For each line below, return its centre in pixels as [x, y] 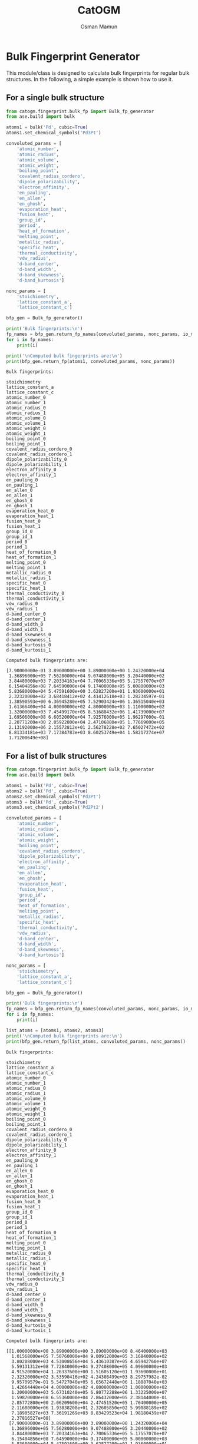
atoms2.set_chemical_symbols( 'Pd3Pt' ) [54, 797]
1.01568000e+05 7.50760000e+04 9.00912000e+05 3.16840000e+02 [89, 1356]
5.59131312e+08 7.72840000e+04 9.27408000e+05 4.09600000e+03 [89, 1367]
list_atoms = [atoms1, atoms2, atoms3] [55, 1030]
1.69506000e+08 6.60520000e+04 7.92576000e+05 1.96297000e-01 [87, 717]
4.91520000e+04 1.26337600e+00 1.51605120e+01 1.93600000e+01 [89, 1372]
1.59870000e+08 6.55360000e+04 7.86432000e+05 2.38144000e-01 [89, 1397]
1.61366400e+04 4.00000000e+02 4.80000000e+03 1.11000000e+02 [87, 707]
